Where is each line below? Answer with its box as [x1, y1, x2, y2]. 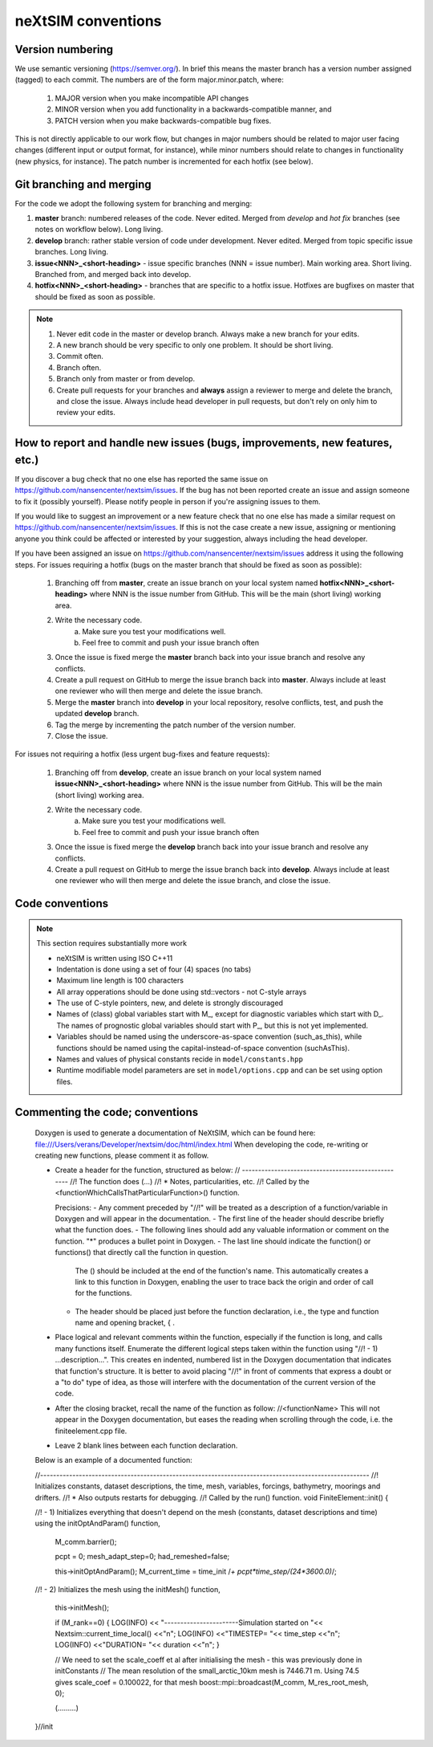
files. [56, 1077, 73, 1086]
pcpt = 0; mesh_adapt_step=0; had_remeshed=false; [55, 1552, 230, 1562]
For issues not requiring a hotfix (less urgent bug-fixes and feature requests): [14, 749, 270, 759]
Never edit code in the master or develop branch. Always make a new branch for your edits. [56, 329, 360, 339]
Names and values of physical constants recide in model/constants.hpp [56, 1054, 304, 1064]
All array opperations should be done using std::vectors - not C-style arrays [56, 987, 307, 996]
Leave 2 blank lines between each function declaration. [55, 1441, 238, 1450]
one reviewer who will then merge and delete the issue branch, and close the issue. [55, 876, 331, 886]
